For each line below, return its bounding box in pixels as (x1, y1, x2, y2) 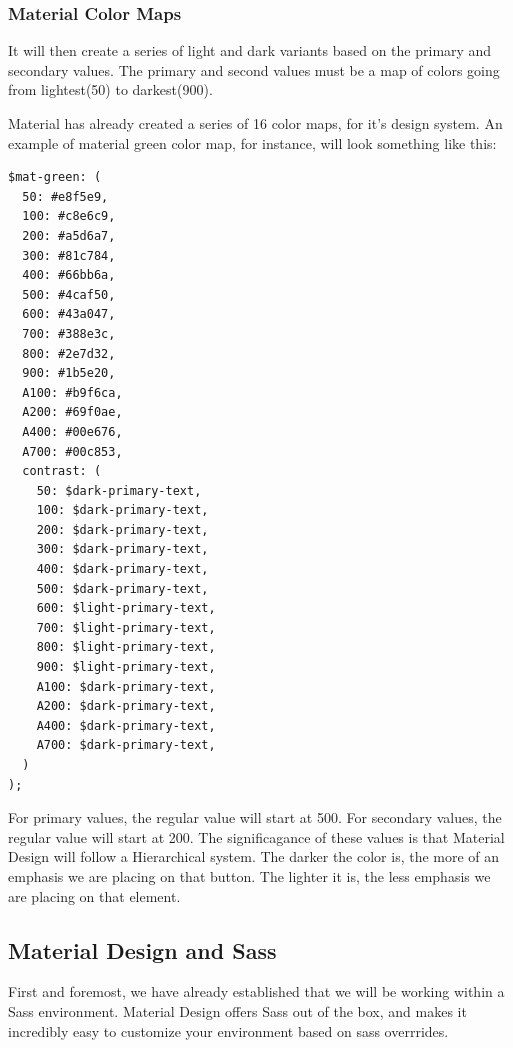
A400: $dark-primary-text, (36, 718, 216, 733)
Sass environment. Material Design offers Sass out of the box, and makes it (8, 1000, 467, 1021)
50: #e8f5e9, (22, 189, 109, 204)
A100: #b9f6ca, (22, 385, 123, 400)
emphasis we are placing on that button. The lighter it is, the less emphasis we (8, 865, 491, 886)
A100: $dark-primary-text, (36, 679, 216, 694)
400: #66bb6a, (22, 268, 116, 283)
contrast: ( (22, 464, 102, 479)
